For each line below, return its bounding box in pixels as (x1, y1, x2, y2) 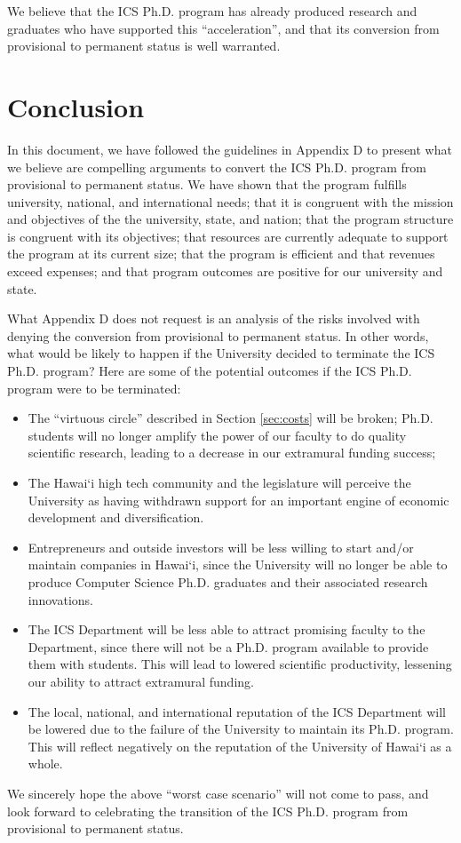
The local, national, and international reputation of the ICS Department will (28, 702, 446, 720)
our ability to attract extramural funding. (28, 672, 254, 690)
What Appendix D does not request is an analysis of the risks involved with (7, 309, 420, 328)
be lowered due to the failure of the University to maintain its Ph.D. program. (28, 720, 454, 738)
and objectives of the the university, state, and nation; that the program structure (7, 210, 454, 228)
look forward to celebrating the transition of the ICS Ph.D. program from (7, 801, 409, 820)
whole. (28, 754, 63, 773)
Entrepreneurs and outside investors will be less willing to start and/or (28, 537, 414, 556)
